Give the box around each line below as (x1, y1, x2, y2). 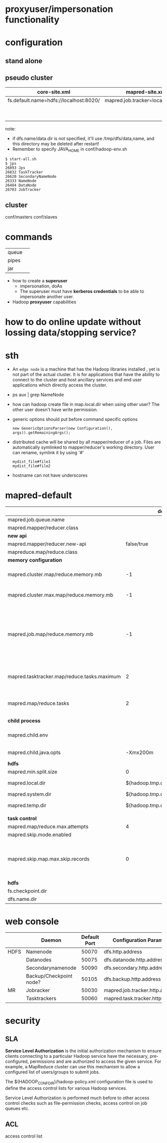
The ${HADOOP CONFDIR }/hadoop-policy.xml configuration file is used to (5, 1079, 153, 1086)
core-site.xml (37, 88, 71, 95)
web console (5, 915, 59, 927)
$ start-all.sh (5, 157, 37, 162)
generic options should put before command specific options (12, 416, 138, 422)
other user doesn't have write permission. (12, 407, 98, 413)
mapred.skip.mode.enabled (7, 831, 72, 838)
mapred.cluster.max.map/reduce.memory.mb (7, 592, 113, 599)
